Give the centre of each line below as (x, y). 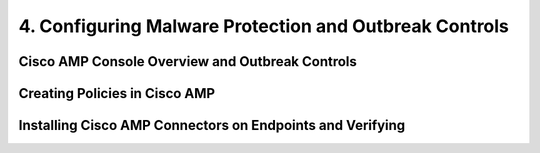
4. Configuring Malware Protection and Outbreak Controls (264, 26)
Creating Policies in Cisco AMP (116, 93)
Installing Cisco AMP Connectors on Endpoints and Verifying (212, 125)
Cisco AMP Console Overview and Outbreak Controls (187, 61)
